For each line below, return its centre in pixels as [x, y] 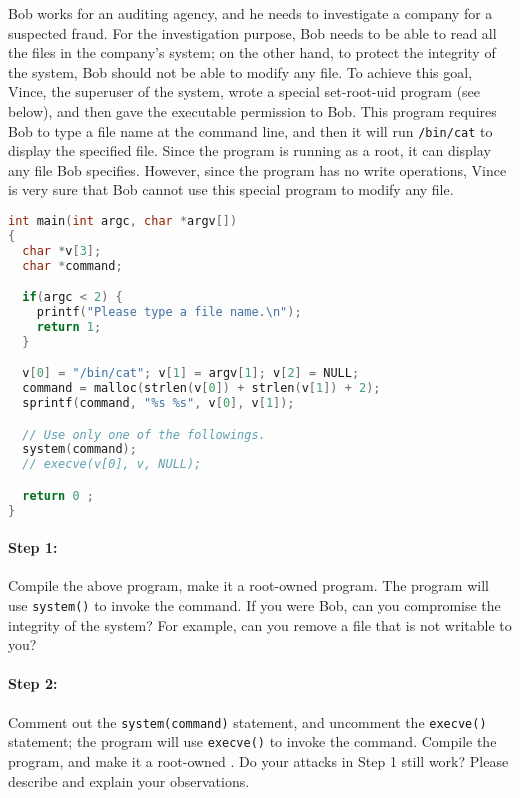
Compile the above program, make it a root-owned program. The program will [248, 585]
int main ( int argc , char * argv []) [123, 221]
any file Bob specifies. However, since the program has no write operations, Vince [257, 169]
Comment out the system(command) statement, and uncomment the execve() [247, 721]
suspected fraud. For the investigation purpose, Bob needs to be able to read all [252, 32]
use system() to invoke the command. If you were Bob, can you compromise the [254, 605]
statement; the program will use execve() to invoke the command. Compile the [252, 741]
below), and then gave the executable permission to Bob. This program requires [252, 110]
